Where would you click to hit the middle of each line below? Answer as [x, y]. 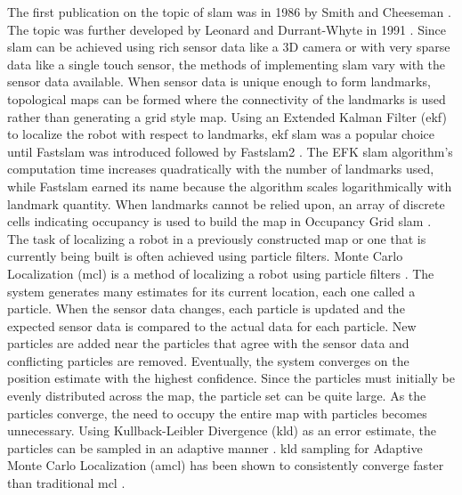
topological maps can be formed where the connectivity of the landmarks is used [227, 98]
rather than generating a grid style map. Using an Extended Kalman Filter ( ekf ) [227, 116]
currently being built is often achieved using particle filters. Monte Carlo [205, 256]
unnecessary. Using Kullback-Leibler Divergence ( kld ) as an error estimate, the [222, 430]
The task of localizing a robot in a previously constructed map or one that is [217, 238]
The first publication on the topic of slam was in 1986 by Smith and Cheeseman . [229, 12]
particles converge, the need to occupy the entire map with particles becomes [217, 413]
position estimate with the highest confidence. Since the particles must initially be [231, 378]
